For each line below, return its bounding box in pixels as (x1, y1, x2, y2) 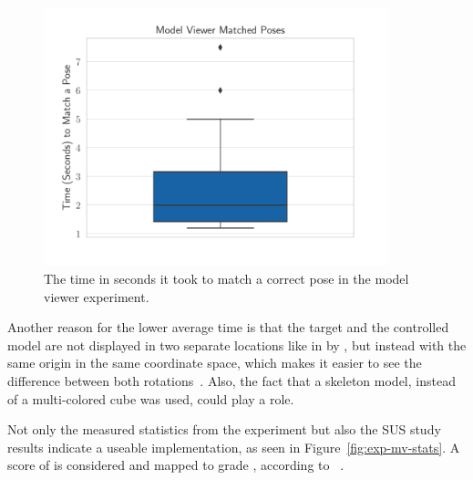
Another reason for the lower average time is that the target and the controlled (7, 318, 449, 337)
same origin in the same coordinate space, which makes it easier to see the (7, 353, 422, 372)
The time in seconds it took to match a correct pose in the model (44, 269, 409, 288)
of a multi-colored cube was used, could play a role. (7, 389, 294, 408)
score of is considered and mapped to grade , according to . (7, 455, 344, 475)
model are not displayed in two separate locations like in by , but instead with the (7, 335, 467, 354)
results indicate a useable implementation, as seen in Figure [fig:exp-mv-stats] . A (7, 437, 460, 456)
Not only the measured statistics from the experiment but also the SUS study (7, 420, 441, 439)
